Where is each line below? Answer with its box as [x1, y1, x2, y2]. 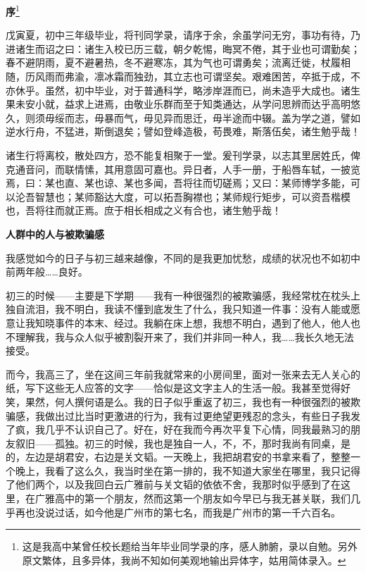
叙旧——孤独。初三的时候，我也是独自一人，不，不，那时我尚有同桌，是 [15, 435, 351, 450]
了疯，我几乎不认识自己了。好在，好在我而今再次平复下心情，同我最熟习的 [6, 422, 351, 437]
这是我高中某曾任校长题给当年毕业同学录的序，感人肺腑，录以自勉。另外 [22, 539, 358, 554]
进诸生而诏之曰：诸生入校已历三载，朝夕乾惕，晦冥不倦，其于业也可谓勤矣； [6, 41, 360, 56]
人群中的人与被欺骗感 [6, 226, 104, 241]
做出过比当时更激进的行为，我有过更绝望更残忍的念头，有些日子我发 [44, 408, 360, 423]
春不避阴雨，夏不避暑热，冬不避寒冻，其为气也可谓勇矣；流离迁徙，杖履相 [6, 55, 351, 70]
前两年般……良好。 [6, 264, 88, 279]
